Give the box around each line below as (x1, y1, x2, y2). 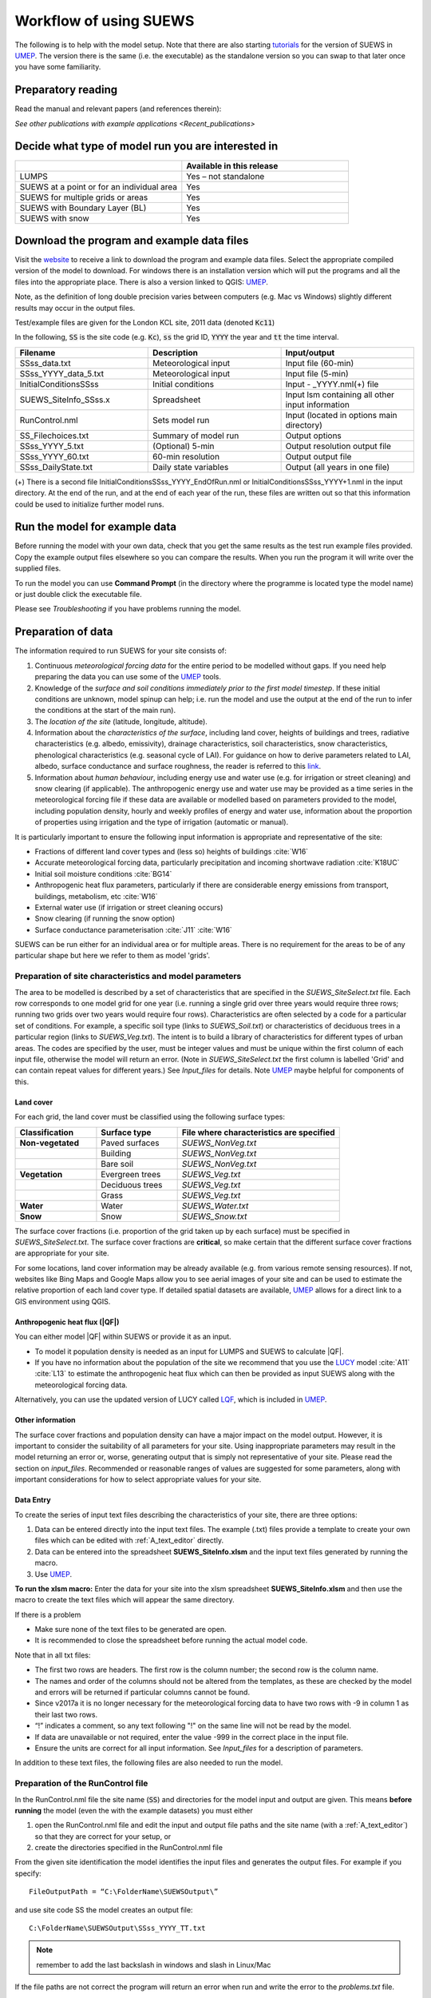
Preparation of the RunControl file (14, 1778, 148, 1789)
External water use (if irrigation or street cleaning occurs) (34, 902, 223, 912)
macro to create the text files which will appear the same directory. (14, 1595, 235, 1605)
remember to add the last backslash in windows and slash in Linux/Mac (36, 1960, 271, 1969)
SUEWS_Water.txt (181, 1200, 249, 1211)
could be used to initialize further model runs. (14, 499, 164, 509)
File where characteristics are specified (181, 1127, 335, 1138)
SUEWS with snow (19, 213, 89, 224)
